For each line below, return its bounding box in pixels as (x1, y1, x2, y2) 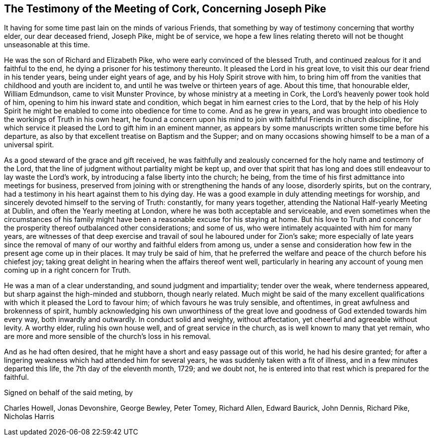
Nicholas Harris (4, 412, 55, 421)
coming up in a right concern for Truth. (4, 266, 131, 275)
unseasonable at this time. (4, 40, 90, 49)
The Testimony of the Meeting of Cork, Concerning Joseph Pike (4, 2, 326, 15)
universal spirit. (4, 140, 54, 149)
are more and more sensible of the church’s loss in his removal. (4, 332, 211, 341)
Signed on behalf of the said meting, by (4, 388, 133, 397)
